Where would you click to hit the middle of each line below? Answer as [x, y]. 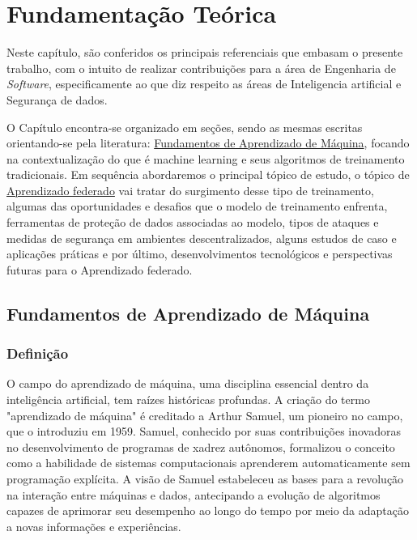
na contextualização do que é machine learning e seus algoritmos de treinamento [206, 158]
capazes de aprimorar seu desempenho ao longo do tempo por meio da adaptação [208, 510]
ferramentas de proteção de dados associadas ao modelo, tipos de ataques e [193, 222]
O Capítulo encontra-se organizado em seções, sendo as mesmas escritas [185, 127]
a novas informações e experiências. [94, 526]
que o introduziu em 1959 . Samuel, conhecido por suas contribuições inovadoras [204, 431]
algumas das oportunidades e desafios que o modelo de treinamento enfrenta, [197, 206]
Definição [38, 353]
